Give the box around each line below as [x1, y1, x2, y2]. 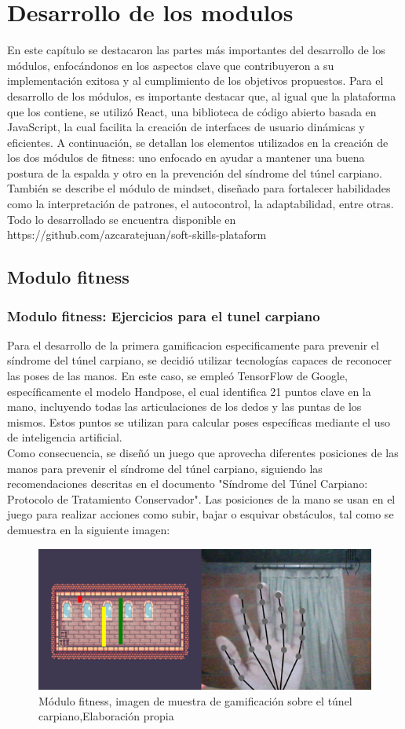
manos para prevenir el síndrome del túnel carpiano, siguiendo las [7, 460, 323, 476]
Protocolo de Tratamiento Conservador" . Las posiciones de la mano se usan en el [7, 490, 396, 507]
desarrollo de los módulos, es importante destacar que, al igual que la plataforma [7, 87, 396, 104]
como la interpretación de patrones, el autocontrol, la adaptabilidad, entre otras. [7, 196, 394, 212]
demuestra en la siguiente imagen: [7, 521, 170, 537]
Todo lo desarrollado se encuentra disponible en [7, 211, 236, 227]
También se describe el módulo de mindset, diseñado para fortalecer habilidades [7, 180, 391, 196]
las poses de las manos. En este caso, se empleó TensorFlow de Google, [7, 368, 348, 384]
